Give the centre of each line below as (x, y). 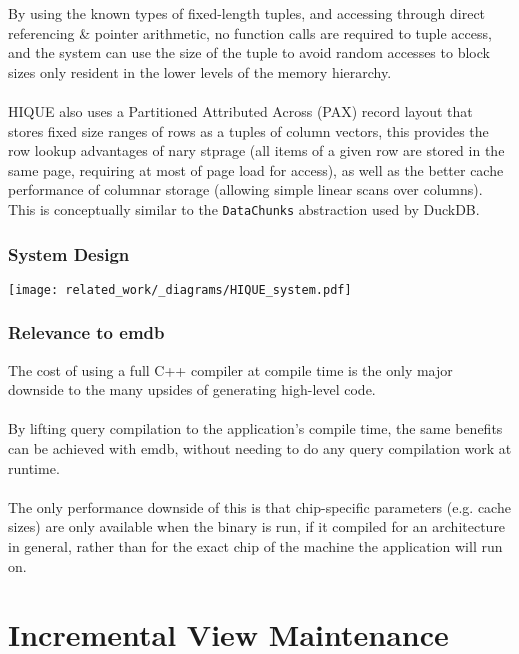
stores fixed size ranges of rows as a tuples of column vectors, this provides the (248, 130)
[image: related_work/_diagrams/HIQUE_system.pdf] (180, 289)
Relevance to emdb (86, 332)
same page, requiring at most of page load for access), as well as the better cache (256, 169)
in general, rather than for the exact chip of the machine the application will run (255, 546)
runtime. (34, 467)
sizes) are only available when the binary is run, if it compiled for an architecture (257, 526)
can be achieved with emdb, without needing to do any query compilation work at (260, 448)
